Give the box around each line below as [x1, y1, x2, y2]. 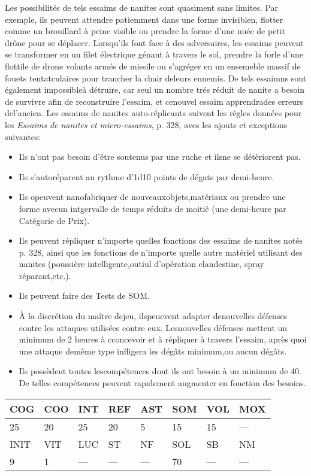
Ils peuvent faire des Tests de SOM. [19, 289, 150, 302]
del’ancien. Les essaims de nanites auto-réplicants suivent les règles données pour [5, 107, 302, 119]
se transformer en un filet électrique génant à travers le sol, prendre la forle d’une [5, 48, 304, 60]
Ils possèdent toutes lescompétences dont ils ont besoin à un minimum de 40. [19, 365, 301, 377]
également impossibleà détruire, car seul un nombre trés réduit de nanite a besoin [5, 83, 304, 96]
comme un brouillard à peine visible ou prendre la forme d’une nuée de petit [5, 25, 286, 37]
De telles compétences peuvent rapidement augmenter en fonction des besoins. [19, 377, 306, 389]
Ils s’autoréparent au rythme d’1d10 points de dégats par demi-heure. [19, 170, 274, 183]
